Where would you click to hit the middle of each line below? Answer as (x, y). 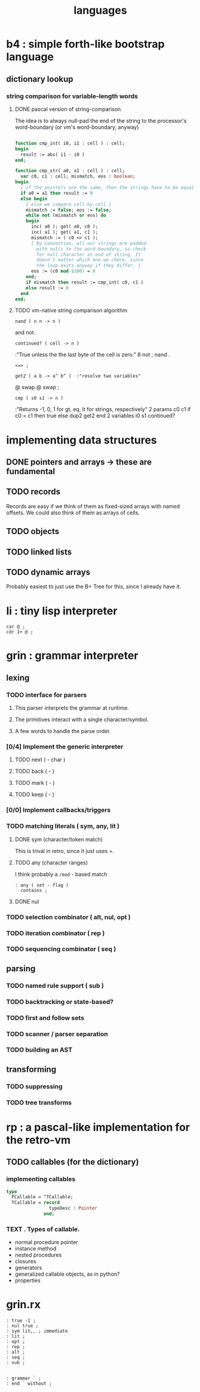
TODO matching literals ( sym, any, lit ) (63, 826)
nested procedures (38, 1255)
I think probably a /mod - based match (61, 874)
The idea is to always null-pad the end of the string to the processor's (101, 120)
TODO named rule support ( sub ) (55, 986)
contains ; (34, 890)
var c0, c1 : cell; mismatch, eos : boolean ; (78, 177)
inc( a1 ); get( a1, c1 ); (64, 232)
